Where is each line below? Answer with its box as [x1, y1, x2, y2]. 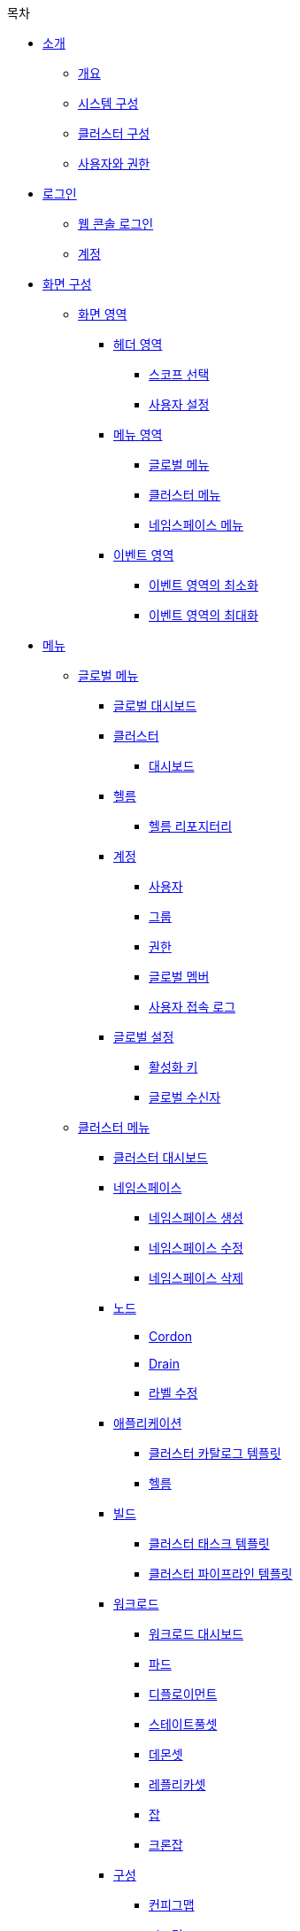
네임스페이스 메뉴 [149, 517, 243, 532]
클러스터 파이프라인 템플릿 [149, 1566, 293, 1581]
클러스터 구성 [78, 126, 150, 141]
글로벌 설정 [113, 1029, 174, 1044]
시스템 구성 [78, 96, 139, 111]
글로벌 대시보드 [113, 698, 197, 713]
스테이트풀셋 [149, 1717, 218, 1732]
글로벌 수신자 [149, 1090, 221, 1105]
